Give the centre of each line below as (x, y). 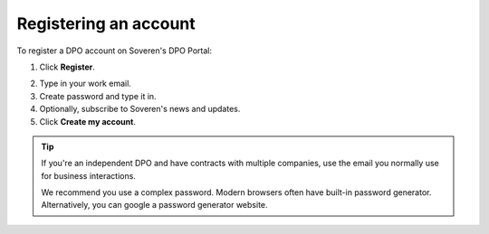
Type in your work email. (85, 84)
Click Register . (67, 67)
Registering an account (106, 23)
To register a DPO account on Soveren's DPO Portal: (115, 51)
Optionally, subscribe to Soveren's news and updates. (140, 109)
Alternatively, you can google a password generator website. (154, 205)
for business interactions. (88, 175)
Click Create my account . (87, 121)
